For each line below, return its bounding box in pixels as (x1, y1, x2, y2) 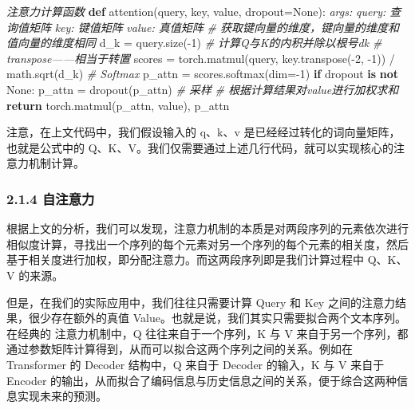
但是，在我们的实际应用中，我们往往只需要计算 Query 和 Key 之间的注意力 (6, 293, 395, 310)
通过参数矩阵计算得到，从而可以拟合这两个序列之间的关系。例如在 (6, 340, 353, 357)
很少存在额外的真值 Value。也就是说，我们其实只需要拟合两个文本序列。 (28, 309, 406, 326)
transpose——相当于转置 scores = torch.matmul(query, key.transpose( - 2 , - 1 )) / (6, 49, 395, 66)
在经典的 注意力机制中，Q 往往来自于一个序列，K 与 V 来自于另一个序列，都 (6, 324, 409, 341)
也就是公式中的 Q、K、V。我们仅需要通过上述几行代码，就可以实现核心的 (6, 139, 393, 155)
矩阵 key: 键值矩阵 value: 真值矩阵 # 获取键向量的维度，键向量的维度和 (28, 18, 399, 35)
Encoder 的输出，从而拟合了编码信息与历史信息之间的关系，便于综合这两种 (6, 372, 397, 388)
